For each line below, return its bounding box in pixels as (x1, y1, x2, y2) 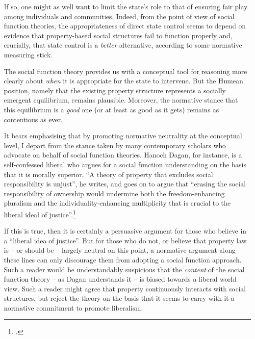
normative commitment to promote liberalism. (4, 302, 143, 313)
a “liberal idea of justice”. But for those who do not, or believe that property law (4, 235, 247, 245)
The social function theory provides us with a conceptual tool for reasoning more (4, 66, 247, 76)
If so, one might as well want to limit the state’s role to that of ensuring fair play (4, 1, 248, 11)
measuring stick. (4, 49, 52, 59)
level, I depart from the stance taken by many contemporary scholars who (4, 140, 226, 150)
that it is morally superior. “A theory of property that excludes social (4, 169, 213, 179)
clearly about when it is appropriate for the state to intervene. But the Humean (4, 76, 243, 86)
